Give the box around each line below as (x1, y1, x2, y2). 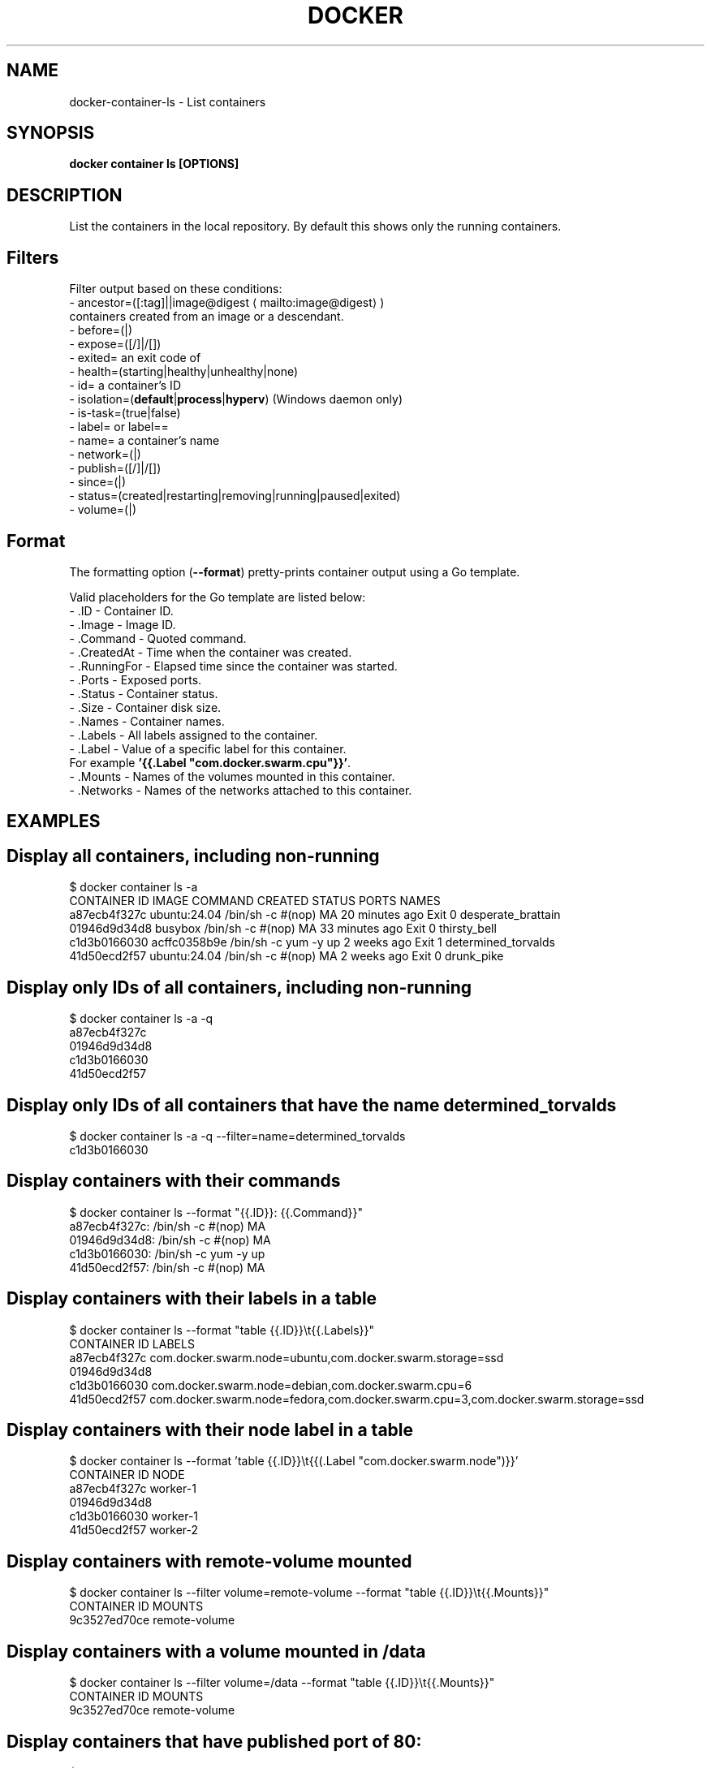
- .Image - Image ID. (69, 617, 176, 632)
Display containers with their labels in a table (6, 1288, 377, 1309)
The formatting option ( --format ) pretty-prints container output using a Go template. (69, 564, 520, 579)
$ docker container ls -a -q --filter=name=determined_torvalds (69, 1128, 406, 1143)
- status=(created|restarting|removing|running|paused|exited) (69, 489, 401, 503)
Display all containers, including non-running (6, 845, 380, 866)
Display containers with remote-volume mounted (6, 1550, 412, 1572)
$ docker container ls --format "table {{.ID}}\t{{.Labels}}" (69, 1322, 375, 1337)
